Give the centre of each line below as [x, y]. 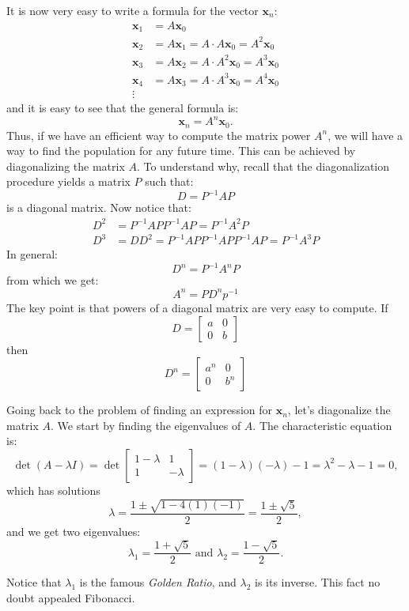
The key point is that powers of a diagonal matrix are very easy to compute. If [197, 307]
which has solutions [53, 490]
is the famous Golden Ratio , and [158, 582]
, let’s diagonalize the [339, 410]
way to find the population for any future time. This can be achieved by [181, 151]
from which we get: [53, 280]
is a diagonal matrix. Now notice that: [99, 207]
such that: [169, 181]
